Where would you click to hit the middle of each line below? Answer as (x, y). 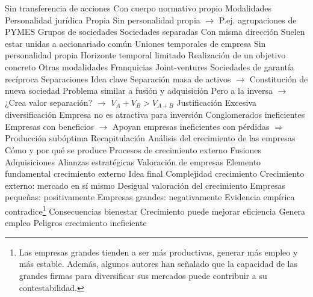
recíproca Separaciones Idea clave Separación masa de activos (118, 78)
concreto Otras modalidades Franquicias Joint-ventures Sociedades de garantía (150, 66)
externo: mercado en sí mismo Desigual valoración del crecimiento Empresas (145, 185)
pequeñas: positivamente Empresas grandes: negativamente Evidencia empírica (150, 197)
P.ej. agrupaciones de (258, 20)
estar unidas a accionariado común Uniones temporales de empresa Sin (135, 43)
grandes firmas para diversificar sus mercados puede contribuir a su (143, 275)
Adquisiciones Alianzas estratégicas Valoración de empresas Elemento (133, 161)
